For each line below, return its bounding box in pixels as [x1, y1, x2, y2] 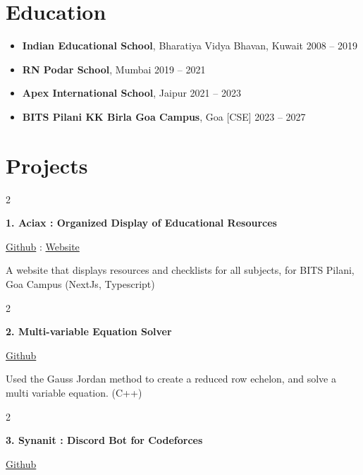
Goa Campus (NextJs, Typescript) [6, 277, 155, 291]
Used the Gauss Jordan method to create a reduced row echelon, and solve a [6, 371, 336, 386]
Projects [6, 150, 88, 179]
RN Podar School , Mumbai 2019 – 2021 [22, 61, 206, 76]
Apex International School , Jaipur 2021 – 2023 [22, 85, 241, 100]
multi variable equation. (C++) [6, 385, 142, 399]
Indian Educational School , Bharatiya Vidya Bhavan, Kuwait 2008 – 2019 [22, 38, 357, 53]
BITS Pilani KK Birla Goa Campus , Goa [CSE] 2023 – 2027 [22, 109, 306, 124]
